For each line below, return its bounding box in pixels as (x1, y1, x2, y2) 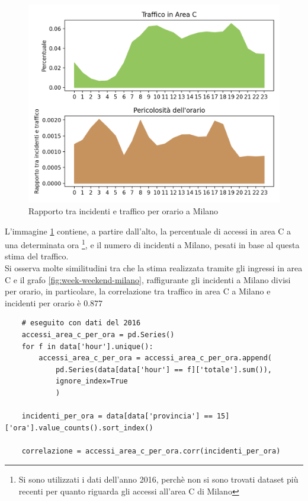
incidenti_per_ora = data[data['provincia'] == (21, 412, 213, 421)
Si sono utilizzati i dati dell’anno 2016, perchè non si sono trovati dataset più (18, 473, 299, 486)
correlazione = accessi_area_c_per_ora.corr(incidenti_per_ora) (21, 446, 281, 455)
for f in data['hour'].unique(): (21, 342, 153, 351)
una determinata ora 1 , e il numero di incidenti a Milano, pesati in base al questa (5, 237, 300, 251)
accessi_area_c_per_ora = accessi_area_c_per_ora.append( (38, 354, 272, 363)
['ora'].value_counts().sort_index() (5, 423, 153, 432)
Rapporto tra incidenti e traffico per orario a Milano (28, 204, 219, 217)
